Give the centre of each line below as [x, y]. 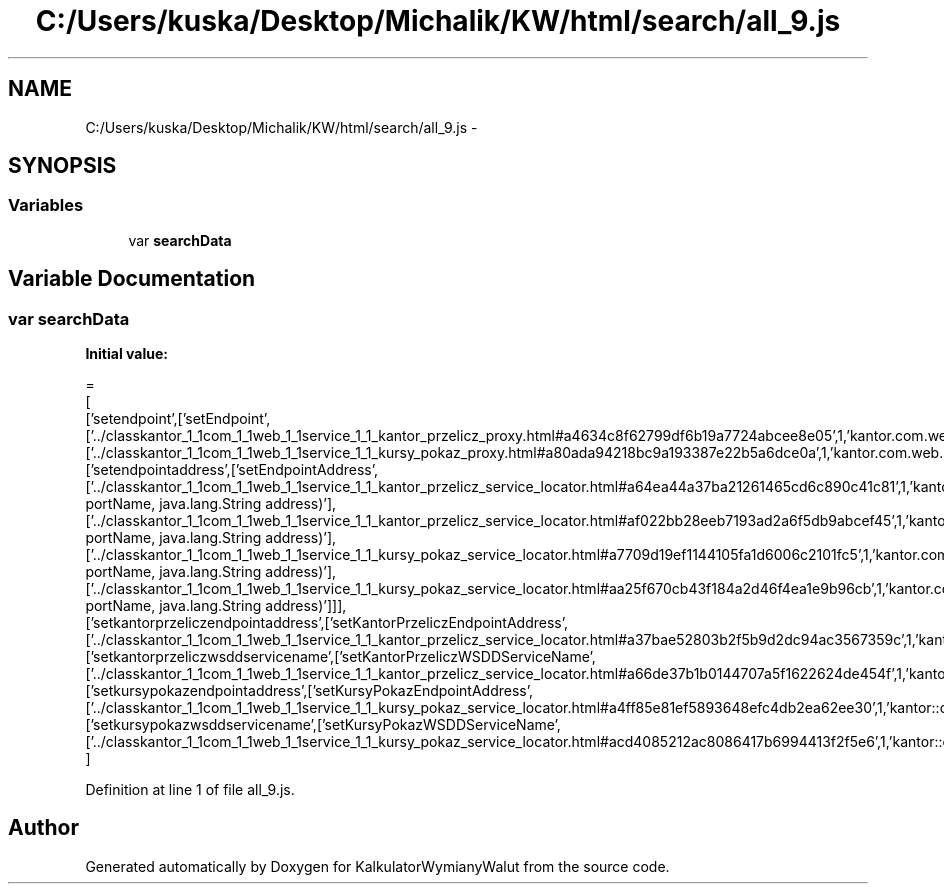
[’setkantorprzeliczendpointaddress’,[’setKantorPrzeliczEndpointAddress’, [326, 623]
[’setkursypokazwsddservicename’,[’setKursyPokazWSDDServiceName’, [323, 725]
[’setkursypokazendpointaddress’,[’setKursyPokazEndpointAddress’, [309, 691]
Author [43, 828]
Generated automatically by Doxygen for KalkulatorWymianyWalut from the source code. [377, 866]
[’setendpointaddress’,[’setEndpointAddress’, [231, 470]
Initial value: [126, 354]
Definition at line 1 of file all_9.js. [190, 790]
